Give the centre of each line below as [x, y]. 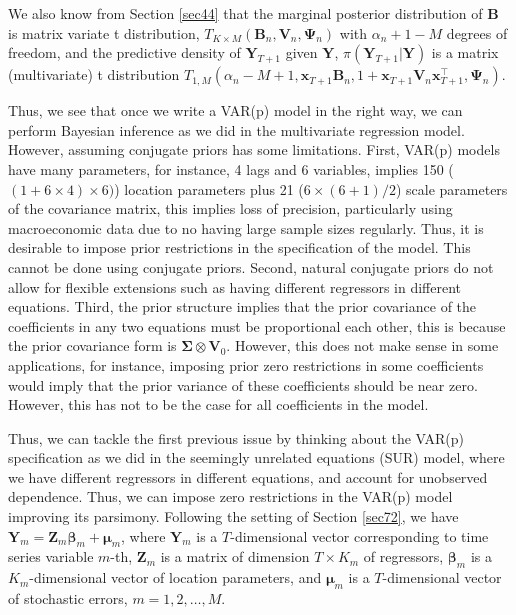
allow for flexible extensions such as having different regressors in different [235, 286]
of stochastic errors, [68, 598]
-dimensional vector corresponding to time [359, 535]
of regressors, [403, 556]
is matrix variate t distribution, [104, 32]
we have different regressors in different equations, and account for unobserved [248, 476]
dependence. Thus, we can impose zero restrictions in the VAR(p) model [230, 496]
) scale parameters [451, 188]
